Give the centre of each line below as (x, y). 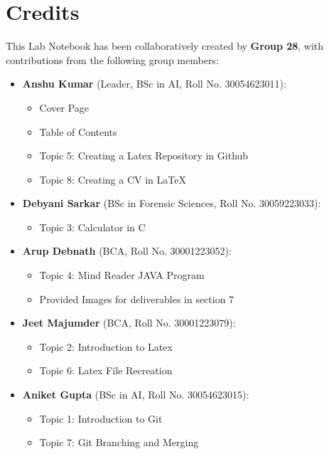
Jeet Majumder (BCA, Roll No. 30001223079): (129, 323)
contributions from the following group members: (112, 59)
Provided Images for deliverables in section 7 (137, 299)
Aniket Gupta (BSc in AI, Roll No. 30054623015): (136, 395)
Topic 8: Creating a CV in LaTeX (113, 179)
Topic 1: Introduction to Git (101, 418)
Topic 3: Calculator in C (92, 227)
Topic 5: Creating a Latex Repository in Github (144, 155)
